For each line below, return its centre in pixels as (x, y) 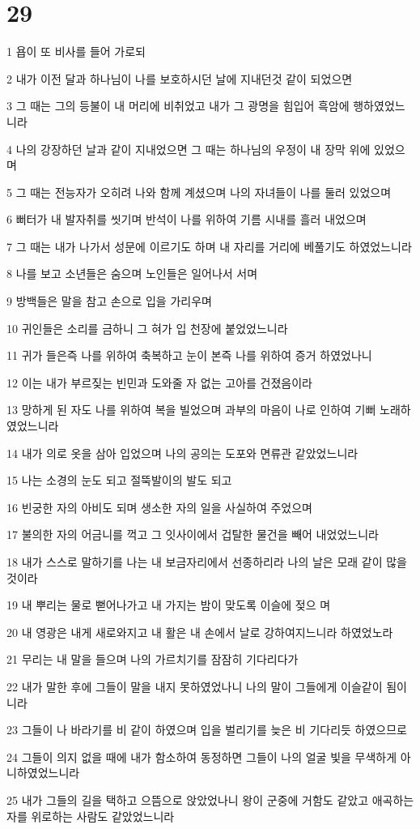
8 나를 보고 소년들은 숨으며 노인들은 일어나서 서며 (132, 273)
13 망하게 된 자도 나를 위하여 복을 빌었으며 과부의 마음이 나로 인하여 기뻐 (191, 410)
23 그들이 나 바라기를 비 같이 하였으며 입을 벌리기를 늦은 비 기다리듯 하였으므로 (207, 730)
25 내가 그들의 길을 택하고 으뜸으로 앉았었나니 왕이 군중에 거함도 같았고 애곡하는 (210, 799)
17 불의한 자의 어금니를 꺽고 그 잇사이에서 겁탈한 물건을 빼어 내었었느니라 (193, 534)
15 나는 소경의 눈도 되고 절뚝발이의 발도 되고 (119, 480)
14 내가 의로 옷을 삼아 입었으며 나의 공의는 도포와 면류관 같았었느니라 (182, 453)
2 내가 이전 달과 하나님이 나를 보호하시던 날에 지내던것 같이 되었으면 (180, 78)
